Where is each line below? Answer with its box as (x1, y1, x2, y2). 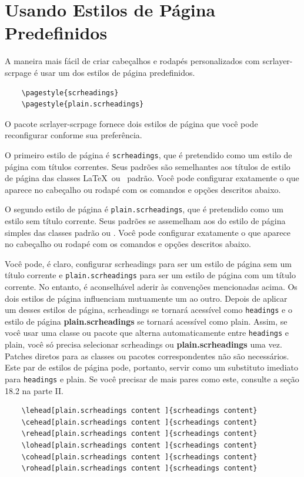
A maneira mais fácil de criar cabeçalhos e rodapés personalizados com (5, 55, 260, 67)
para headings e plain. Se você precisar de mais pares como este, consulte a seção (5, 372, 299, 385)
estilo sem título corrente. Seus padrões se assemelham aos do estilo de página (5, 214, 286, 226)
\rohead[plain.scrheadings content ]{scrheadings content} (21, 464, 258, 473)
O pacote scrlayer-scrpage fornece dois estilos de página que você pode (5, 117, 258, 129)
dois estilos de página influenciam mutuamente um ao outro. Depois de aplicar (5, 292, 288, 304)
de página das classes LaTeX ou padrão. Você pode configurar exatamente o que (5, 172, 299, 184)
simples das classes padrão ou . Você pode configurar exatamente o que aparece (5, 226, 290, 238)
